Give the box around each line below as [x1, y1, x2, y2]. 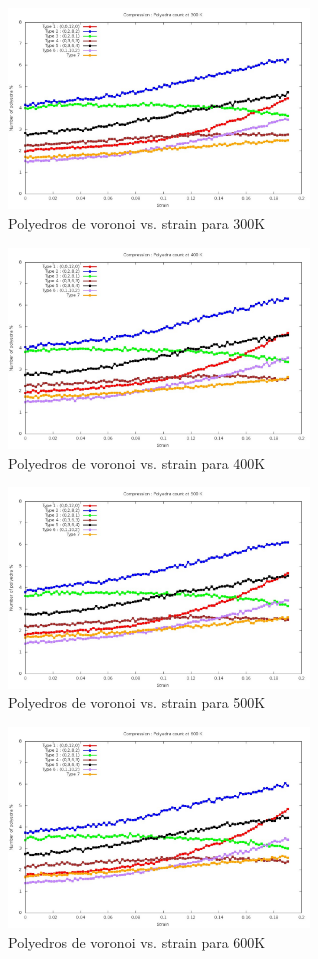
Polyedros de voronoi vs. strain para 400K [8, 452, 266, 473]
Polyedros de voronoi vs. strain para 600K [8, 931, 266, 952]
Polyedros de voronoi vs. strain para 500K [8, 692, 266, 713]
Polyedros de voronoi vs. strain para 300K [8, 212, 266, 233]
